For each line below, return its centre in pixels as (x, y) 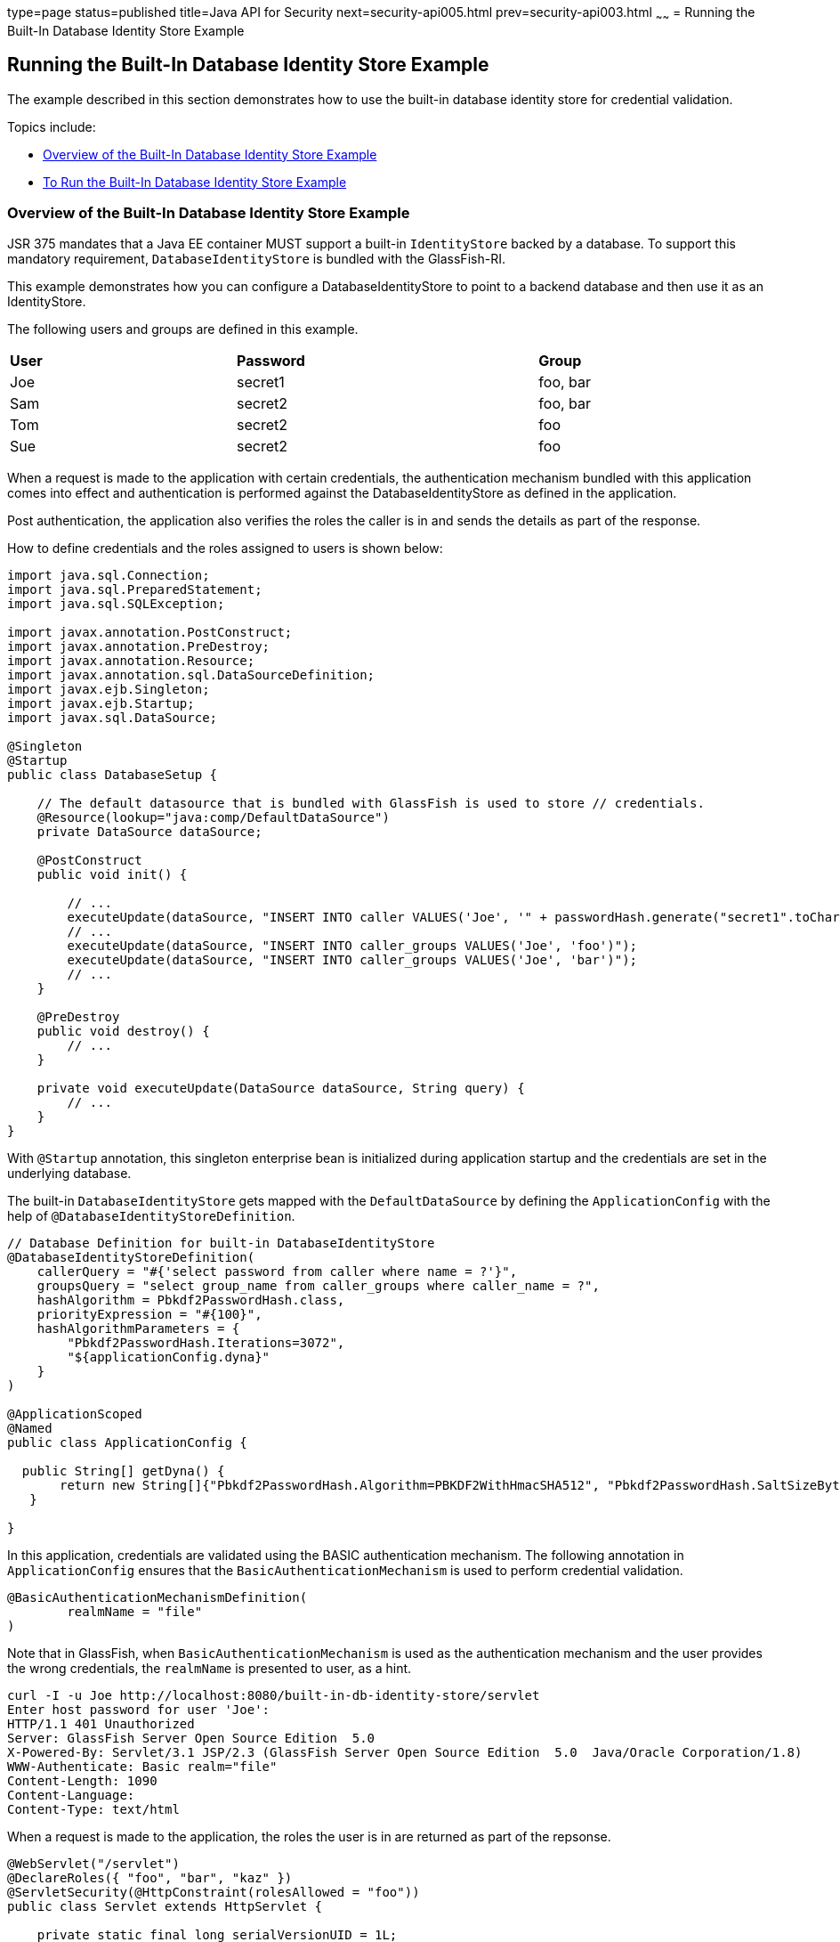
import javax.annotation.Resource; (131, 661)
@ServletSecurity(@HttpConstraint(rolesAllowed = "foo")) (214, 1893)
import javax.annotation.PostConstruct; (150, 633)
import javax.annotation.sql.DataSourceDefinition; (191, 675)
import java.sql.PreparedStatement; (135, 590)
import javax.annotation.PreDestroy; (139, 647)
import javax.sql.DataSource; (113, 718)
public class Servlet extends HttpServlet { (165, 1907)
